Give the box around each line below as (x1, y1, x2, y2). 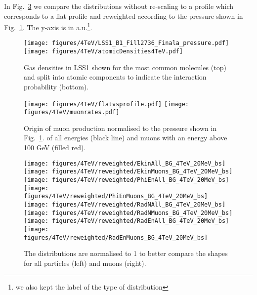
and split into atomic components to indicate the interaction (24, 72, 207, 82)
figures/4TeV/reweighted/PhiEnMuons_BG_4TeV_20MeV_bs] (24, 193, 208, 200)
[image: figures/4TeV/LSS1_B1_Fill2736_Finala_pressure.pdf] (24, 40, 229, 47)
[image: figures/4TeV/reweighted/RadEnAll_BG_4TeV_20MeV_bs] (24, 217, 229, 225)
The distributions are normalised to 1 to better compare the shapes (24, 248, 228, 258)
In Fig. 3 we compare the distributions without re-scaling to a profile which (4, 1, 234, 11)
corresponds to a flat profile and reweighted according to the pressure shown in (4, 10, 243, 21)
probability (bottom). (24, 81, 89, 91)
